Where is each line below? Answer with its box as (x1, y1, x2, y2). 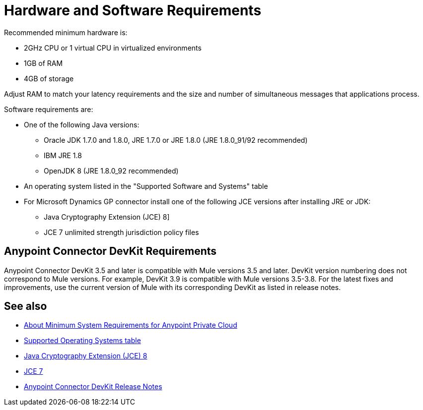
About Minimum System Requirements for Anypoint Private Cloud (24, 321, 237, 330)
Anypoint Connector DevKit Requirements (4, 245, 217, 258)
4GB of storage (24, 74, 74, 83)
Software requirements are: (4, 105, 93, 114)
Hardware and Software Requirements (4, 2, 262, 19)
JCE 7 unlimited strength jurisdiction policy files (44, 228, 199, 236)
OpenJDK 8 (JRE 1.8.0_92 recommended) (44, 166, 179, 175)
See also (4, 300, 47, 313)
